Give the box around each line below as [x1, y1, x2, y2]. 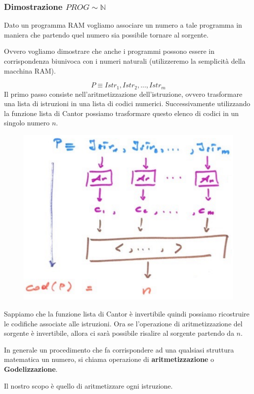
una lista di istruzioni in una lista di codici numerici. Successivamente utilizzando [4, 98, 251, 109]
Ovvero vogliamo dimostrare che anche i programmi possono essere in [4, 46, 215, 56]
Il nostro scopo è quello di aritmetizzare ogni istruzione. [4, 380, 173, 391]
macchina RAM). [4, 65, 56, 76]
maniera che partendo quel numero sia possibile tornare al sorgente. [4, 29, 209, 39]
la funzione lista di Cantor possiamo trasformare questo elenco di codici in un [4, 108, 239, 118]
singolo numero [4, 118, 50, 128]
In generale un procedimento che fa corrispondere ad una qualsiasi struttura [4, 344, 234, 355]
